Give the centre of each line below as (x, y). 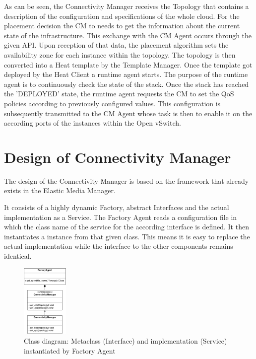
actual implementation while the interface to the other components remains (119, 246)
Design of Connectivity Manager (118, 157)
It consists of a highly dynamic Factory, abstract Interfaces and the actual (117, 207)
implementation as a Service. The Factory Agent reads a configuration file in (121, 217)
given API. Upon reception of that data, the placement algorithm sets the (116, 45)
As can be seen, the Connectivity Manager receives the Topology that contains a (127, 6)
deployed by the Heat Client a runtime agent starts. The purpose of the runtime (126, 74)
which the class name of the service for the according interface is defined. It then (127, 227)
